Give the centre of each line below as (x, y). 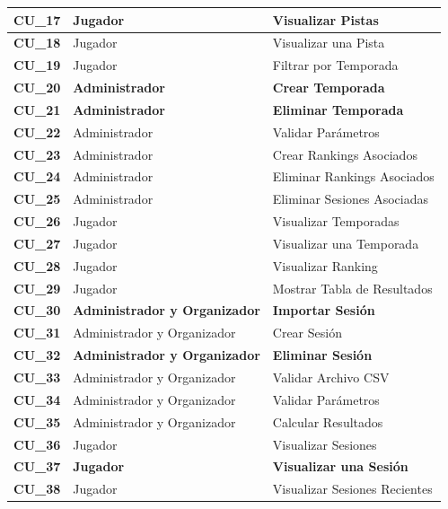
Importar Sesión (324, 310)
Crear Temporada (329, 88)
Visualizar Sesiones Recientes (352, 489)
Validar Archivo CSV (331, 377)
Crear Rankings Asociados (345, 154)
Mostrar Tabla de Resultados (352, 288)
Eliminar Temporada (338, 109)
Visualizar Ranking (325, 265)
